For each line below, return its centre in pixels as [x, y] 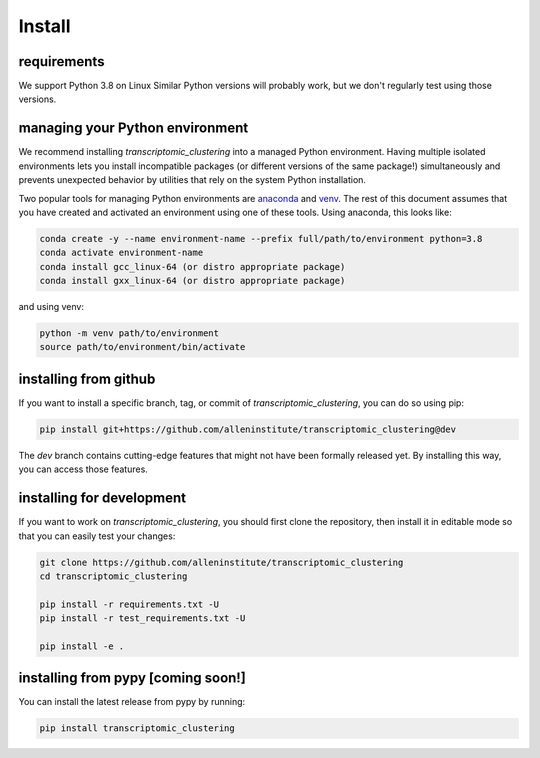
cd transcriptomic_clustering [113, 576]
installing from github [87, 378]
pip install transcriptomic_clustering [137, 728]
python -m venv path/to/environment [129, 333]
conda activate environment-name [121, 253]
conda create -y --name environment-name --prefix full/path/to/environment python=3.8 [261, 238]
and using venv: [51, 307]
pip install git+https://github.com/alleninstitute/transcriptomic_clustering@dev [248, 429]
